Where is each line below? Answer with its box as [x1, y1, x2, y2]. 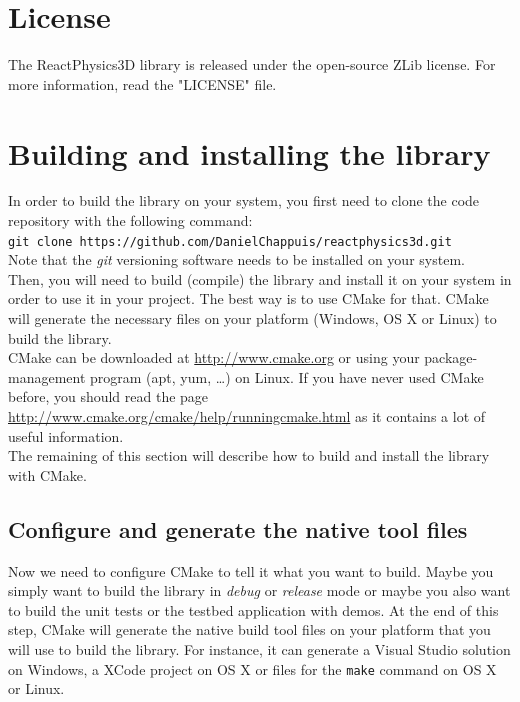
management [8, 366, 86, 387]
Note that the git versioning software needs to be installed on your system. [8, 249, 465, 270]
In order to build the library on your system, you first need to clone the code [8, 190, 480, 211]
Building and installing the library [8, 132, 491, 173]
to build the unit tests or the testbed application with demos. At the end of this [8, 599, 499, 620]
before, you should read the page [8, 386, 209, 407]
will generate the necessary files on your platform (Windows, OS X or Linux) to [8, 308, 497, 329]
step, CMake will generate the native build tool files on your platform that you [8, 619, 491, 640]
